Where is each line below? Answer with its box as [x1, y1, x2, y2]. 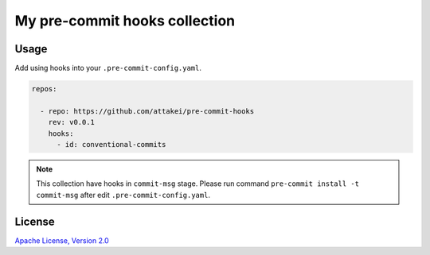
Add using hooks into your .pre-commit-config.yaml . [14, 64, 202, 73]
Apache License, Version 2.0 [14, 235, 109, 245]
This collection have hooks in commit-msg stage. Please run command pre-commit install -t [36, 179, 360, 188]
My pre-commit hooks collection [14, 12, 235, 29]
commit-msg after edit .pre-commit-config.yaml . [36, 190, 211, 199]
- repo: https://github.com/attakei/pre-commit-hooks [40, 106, 255, 115]
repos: [31, 84, 57, 94]
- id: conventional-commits [57, 140, 166, 149]
